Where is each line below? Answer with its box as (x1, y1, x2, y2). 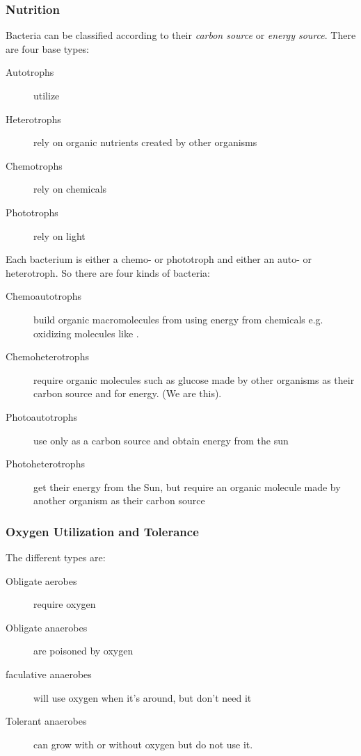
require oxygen (33, 597, 96, 611)
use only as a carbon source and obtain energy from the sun (33, 433, 289, 447)
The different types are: (6, 550, 106, 565)
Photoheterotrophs (6, 456, 85, 471)
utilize (33, 88, 60, 102)
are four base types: (6, 41, 90, 56)
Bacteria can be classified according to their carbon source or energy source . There (6, 28, 356, 42)
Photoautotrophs (6, 409, 78, 424)
